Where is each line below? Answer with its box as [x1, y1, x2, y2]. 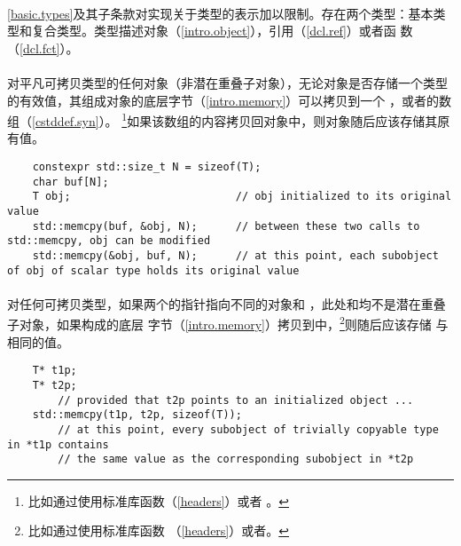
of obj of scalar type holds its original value [7, 264, 300, 277]
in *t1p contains [7, 438, 109, 451]
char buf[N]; [32, 175, 109, 188]
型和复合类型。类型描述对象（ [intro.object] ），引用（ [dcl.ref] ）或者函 [7, 21, 396, 40]
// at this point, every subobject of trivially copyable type [58, 423, 439, 436]
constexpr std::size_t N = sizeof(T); [32, 161, 262, 173]
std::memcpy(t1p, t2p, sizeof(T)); [32, 408, 242, 422]
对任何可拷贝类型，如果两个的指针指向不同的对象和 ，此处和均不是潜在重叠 [7, 294, 446, 313]
